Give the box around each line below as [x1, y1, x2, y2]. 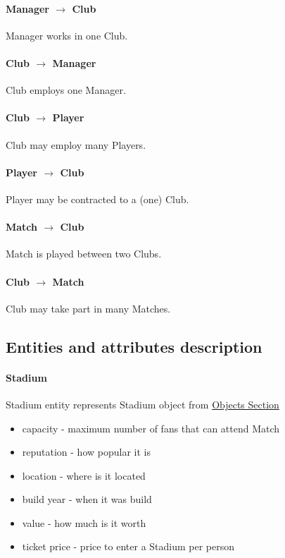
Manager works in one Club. [6, 28, 128, 42]
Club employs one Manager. [6, 83, 126, 97]
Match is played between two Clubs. [6, 246, 162, 261]
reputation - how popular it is [22, 444, 151, 459]
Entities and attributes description [6, 335, 262, 357]
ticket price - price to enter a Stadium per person [22, 539, 235, 554]
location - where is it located [22, 468, 146, 483]
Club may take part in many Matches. [6, 301, 171, 315]
